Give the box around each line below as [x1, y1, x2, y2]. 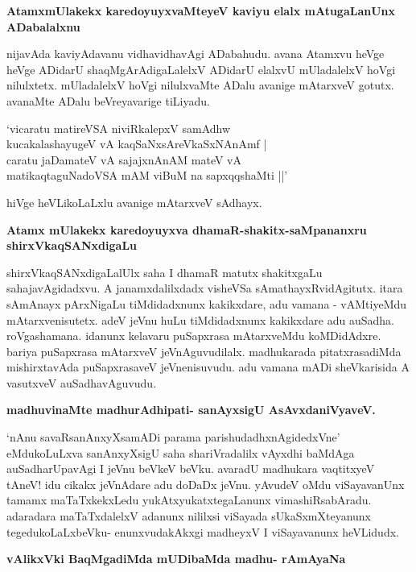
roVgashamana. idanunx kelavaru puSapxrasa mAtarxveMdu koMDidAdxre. [6, 327, 381, 344]
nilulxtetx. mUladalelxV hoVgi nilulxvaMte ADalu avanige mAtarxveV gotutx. [6, 77, 394, 93]
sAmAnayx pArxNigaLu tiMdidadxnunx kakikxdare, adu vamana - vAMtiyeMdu [6, 295, 407, 312]
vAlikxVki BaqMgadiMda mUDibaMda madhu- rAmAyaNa [6, 550, 346, 567]
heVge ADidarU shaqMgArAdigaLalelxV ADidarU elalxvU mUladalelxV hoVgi [6, 60, 396, 77]
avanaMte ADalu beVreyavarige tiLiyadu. [6, 92, 210, 109]
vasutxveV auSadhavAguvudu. [6, 374, 157, 391]
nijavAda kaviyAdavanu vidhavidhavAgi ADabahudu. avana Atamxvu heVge [6, 45, 385, 62]
